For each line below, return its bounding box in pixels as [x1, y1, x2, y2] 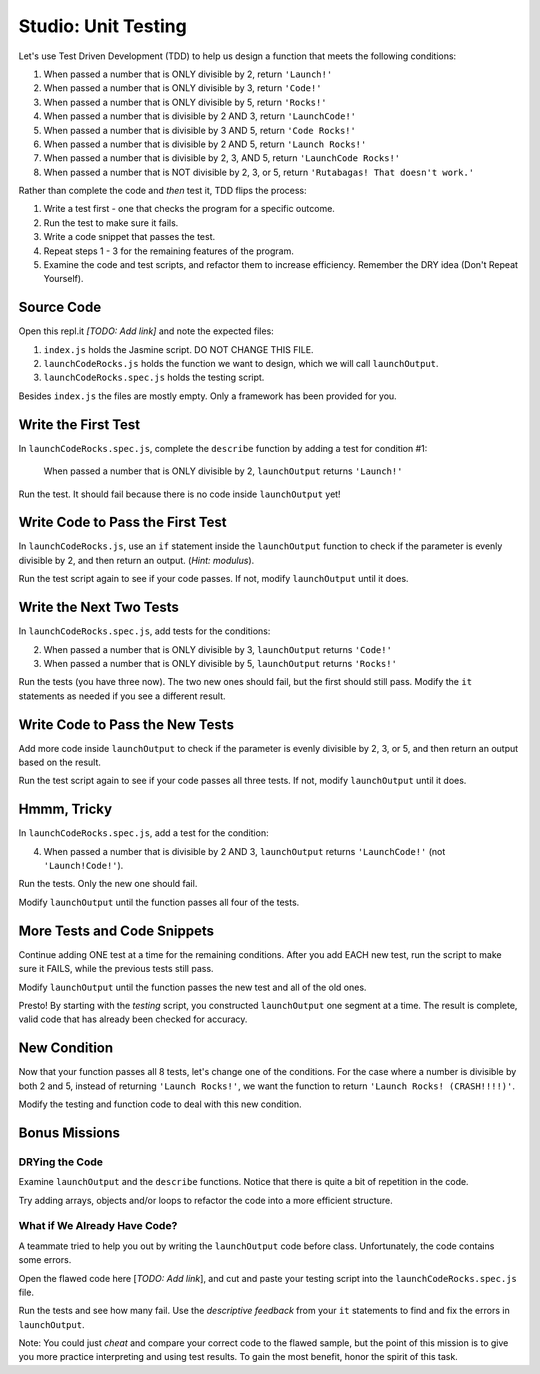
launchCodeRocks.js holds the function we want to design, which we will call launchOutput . [43, 358, 439, 370]
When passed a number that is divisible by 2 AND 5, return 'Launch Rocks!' [43, 138, 367, 150]
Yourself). [43, 273, 84, 285]
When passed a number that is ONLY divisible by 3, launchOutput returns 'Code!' [43, 643, 392, 655]
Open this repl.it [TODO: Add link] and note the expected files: [18, 325, 274, 337]
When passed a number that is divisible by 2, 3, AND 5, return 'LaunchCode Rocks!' [43, 152, 401, 164]
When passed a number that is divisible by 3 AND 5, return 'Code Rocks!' [43, 124, 357, 136]
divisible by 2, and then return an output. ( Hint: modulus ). [18, 554, 255, 566]
